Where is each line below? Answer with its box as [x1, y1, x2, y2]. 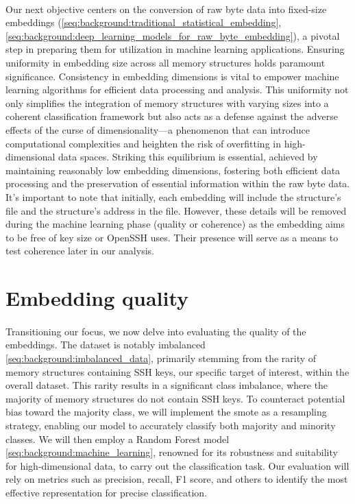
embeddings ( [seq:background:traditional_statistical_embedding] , [5, 15, 282, 29]
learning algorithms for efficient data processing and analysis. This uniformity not [5, 82, 349, 97]
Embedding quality [5, 284, 189, 312]
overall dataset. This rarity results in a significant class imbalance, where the [5, 378, 328, 392]
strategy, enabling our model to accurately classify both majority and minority [5, 418, 336, 432]
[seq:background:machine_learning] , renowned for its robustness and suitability [5, 445, 338, 459]
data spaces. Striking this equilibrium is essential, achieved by [58, 149, 318, 164]
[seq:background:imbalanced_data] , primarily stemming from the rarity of [5, 351, 317, 365]
